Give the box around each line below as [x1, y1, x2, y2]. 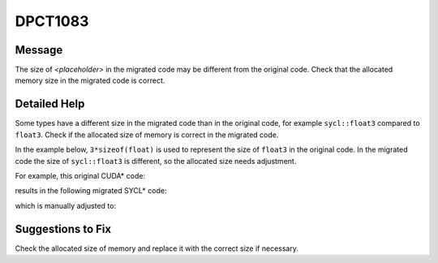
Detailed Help [15, 97, 85, 111]
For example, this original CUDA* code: [15, 170, 146, 180]
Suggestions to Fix [15, 222, 112, 235]
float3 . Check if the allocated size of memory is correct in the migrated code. [15, 130, 279, 140]
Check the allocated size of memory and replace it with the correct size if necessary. [15, 244, 299, 253]
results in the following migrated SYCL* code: [15, 186, 167, 196]
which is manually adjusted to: [15, 200, 117, 210]
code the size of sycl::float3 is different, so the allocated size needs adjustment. [15, 156, 297, 166]
